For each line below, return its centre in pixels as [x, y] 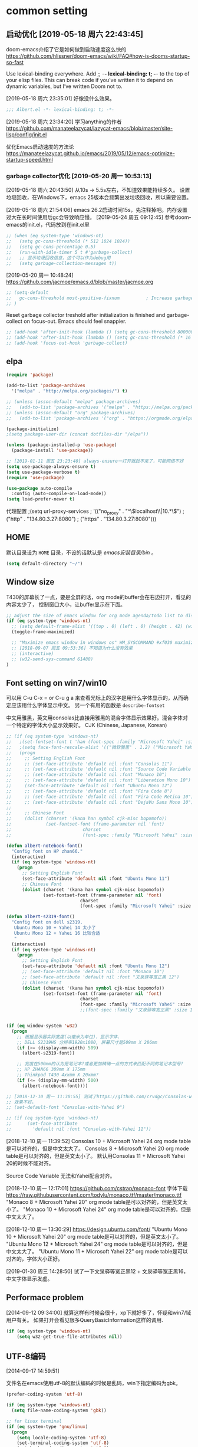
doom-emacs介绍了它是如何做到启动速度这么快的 [66, 49]
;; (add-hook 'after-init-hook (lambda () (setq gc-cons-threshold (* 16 [99, 338]
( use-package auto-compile [39, 488]
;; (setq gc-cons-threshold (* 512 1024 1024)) [68, 241]
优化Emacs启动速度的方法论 [40, 146]
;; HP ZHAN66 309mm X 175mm [51, 1069]
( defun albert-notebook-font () [44, 846]
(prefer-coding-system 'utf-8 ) [44, 1394]
